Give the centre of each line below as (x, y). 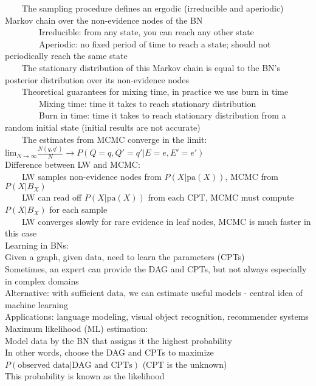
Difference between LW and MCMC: (73, 164)
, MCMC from (252, 176)
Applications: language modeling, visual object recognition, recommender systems (157, 316)
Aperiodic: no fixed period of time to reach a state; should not (155, 43)
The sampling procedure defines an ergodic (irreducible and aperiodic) (153, 8)
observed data (44, 365)
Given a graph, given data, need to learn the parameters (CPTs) (125, 257)
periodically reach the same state (66, 56)
